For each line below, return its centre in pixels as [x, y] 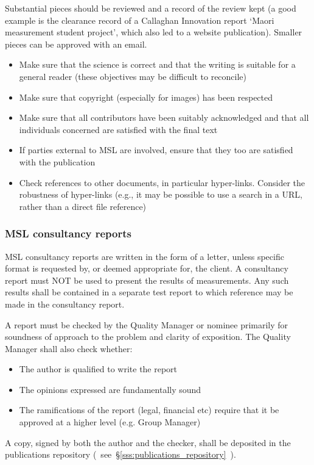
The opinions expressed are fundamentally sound [110, 389]
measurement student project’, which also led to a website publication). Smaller [154, 32]
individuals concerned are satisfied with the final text [118, 129]
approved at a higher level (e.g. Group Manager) [110, 422]
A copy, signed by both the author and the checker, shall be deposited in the [148, 442]
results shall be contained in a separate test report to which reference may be [149, 292]
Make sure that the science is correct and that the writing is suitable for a [157, 64]
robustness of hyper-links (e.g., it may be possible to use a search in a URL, [161, 194]
